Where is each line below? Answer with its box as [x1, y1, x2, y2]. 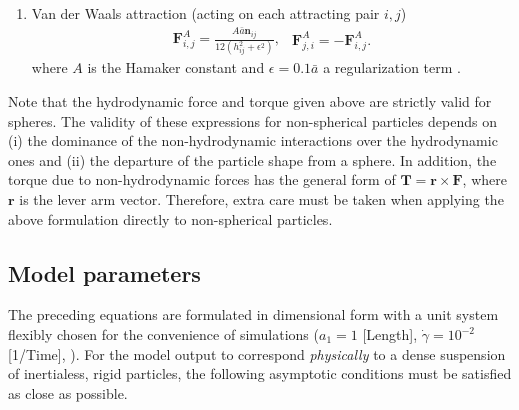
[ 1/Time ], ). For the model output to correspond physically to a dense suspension [8, 343, 506, 364]
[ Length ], [362, 324, 418, 344]
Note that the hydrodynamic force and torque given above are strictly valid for [8, 91, 492, 112]
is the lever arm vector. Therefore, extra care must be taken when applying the [19, 189, 504, 210]
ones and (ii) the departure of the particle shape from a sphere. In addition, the [8, 149, 497, 170]
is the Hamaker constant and [87, 57, 265, 78]
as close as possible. [8, 382, 128, 403]
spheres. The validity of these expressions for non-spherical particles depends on [8, 110, 497, 131]
